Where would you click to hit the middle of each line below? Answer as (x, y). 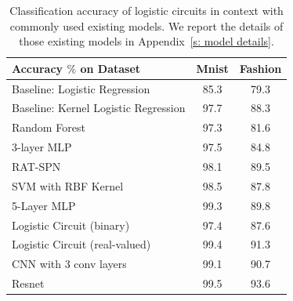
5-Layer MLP (44, 205)
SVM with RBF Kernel (68, 185)
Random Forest (49, 127)
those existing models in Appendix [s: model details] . (146, 41)
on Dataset (110, 68)
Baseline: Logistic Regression (81, 88)
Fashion (260, 68)
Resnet (28, 283)
